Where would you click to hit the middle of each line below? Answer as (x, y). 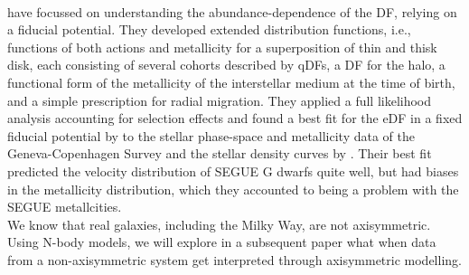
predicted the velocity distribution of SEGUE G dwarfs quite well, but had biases (233, 171)
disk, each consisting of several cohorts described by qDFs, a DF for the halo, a (226, 65)
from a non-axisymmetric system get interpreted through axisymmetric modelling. (234, 259)
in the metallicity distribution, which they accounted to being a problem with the (233, 189)
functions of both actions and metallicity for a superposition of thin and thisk (222, 47)
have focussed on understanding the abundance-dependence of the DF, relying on (232, 11)
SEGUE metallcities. (65, 207)
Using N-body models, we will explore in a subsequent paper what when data (222, 242)
